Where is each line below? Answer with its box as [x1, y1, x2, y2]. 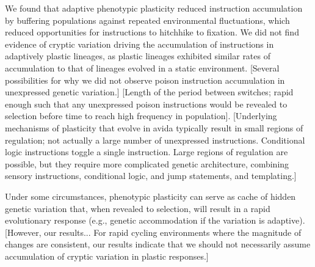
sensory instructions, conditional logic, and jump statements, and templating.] [5, 169, 297, 182]
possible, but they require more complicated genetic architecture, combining [5, 157, 289, 170]
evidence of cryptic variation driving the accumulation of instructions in [5, 37, 274, 50]
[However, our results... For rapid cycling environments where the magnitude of [5, 225, 302, 238]
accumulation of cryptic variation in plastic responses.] [5, 249, 209, 262]
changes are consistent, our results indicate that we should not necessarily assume [5, 238, 311, 251]
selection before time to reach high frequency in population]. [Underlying [5, 109, 277, 122]
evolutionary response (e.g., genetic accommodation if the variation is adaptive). [5, 214, 305, 227]
